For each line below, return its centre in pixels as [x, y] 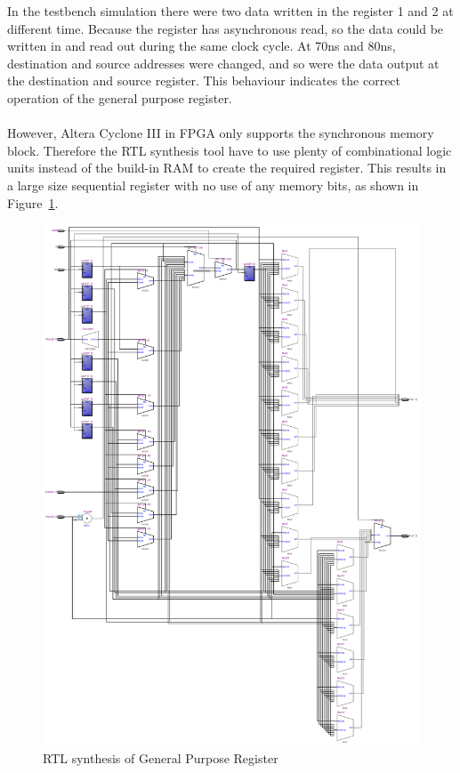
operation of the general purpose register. [120, 97]
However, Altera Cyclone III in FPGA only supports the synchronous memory [221, 133]
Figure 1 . [33, 202]
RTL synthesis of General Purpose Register [161, 757]
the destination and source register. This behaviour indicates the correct [204, 81]
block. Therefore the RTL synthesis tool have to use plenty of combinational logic [230, 150]
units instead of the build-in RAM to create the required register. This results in [227, 168]
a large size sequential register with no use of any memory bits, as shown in [213, 185]
